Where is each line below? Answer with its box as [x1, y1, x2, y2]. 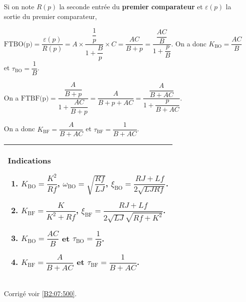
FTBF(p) [21, 95, 49, 102]
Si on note [4, 1, 35, 11]
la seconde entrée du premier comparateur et [59, 1, 203, 11]
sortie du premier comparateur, [4, 11, 97, 21]
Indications [8, 155, 51, 166]
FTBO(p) [4, 40, 33, 48]
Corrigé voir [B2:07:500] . [4, 288, 77, 299]
